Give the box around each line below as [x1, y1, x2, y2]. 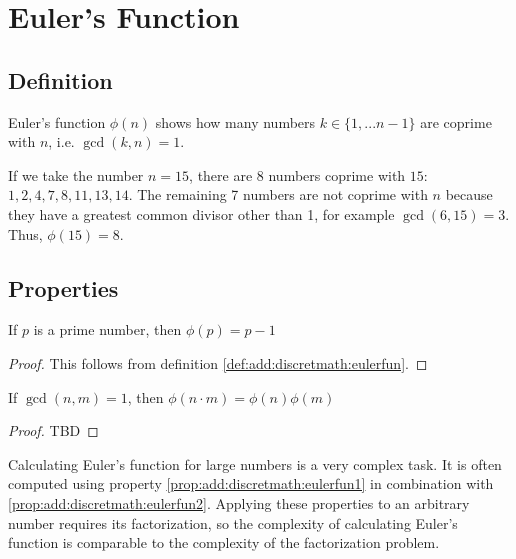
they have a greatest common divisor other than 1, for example [8, 203, 395, 224]
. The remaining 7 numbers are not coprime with [128, 184, 428, 205]
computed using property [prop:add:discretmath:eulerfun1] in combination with [8, 473, 494, 494]
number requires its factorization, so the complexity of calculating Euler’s [8, 512, 458, 533]
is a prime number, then [33, 319, 182, 340]
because [445, 184, 493, 205]
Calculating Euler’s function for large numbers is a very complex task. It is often [8, 453, 502, 474]
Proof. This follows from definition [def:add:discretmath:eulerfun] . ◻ [8, 352, 428, 373]
